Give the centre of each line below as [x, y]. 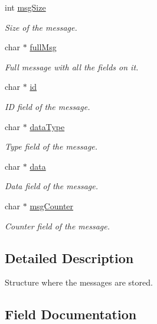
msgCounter [52, 205]
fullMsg [43, 47]
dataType [47, 126]
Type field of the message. [51, 146]
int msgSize [25, 7]
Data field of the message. [51, 186]
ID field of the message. [48, 106]
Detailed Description [69, 257]
